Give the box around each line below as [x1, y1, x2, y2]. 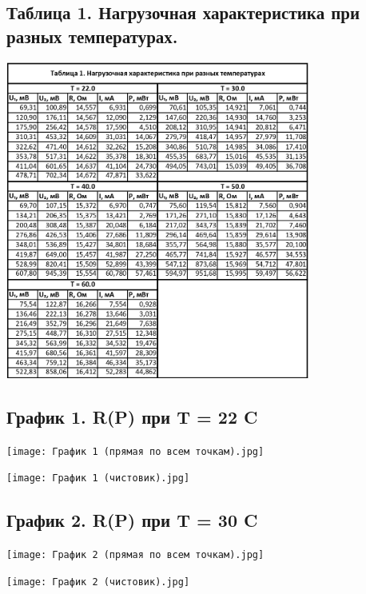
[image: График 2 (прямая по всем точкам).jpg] [6, 549, 265, 561]
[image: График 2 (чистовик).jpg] [6, 576, 190, 588]
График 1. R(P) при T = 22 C [6, 404, 258, 429]
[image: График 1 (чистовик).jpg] [6, 472, 190, 484]
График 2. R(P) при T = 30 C [6, 508, 258, 532]
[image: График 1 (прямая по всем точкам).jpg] [6, 445, 265, 457]
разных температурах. [6, 23, 178, 48]
